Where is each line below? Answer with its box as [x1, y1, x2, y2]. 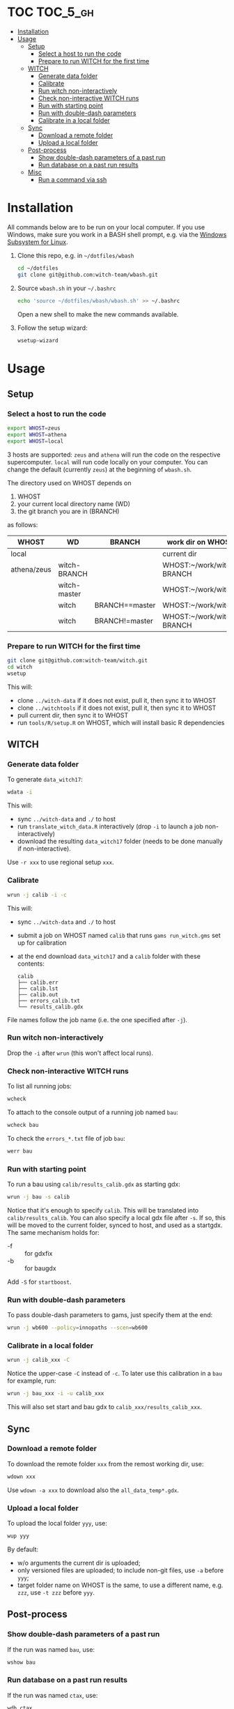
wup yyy [7, 1533, 30, 1540]
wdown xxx [7, 1473, 36, 1480]
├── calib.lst [17, 985, 58, 992]
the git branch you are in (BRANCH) [17, 507, 120, 515]
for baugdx [24, 1263, 57, 1273]
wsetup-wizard [17, 337, 58, 344]
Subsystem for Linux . [7, 238, 68, 246]
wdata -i [7, 789, 33, 796]
